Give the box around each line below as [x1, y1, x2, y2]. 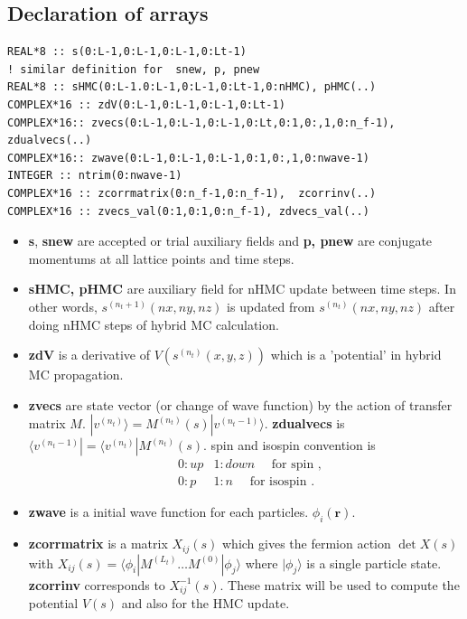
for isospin [249, 475, 307, 489]
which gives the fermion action [221, 534, 391, 553]
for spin [271, 458, 314, 472]
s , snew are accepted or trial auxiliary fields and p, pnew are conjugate [28, 231, 433, 250]
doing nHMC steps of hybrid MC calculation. [28, 314, 279, 333]
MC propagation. [28, 365, 124, 384]
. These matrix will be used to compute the [219, 575, 460, 594]
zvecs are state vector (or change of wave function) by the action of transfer [28, 395, 453, 414]
